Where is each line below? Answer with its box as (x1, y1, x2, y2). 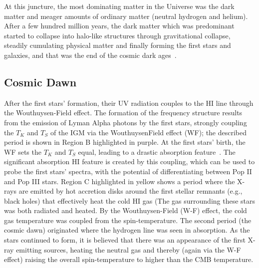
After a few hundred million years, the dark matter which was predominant (4, 20, 235, 31)
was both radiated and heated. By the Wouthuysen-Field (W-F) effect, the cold (4, 205, 247, 216)
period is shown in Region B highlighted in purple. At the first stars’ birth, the (4, 137, 246, 147)
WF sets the (4, 146, 41, 157)
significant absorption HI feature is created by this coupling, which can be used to (4, 156, 255, 167)
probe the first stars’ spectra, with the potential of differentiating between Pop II (4, 166, 252, 176)
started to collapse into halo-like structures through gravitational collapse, (4, 30, 231, 40)
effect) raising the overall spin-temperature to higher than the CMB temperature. (4, 254, 254, 265)
